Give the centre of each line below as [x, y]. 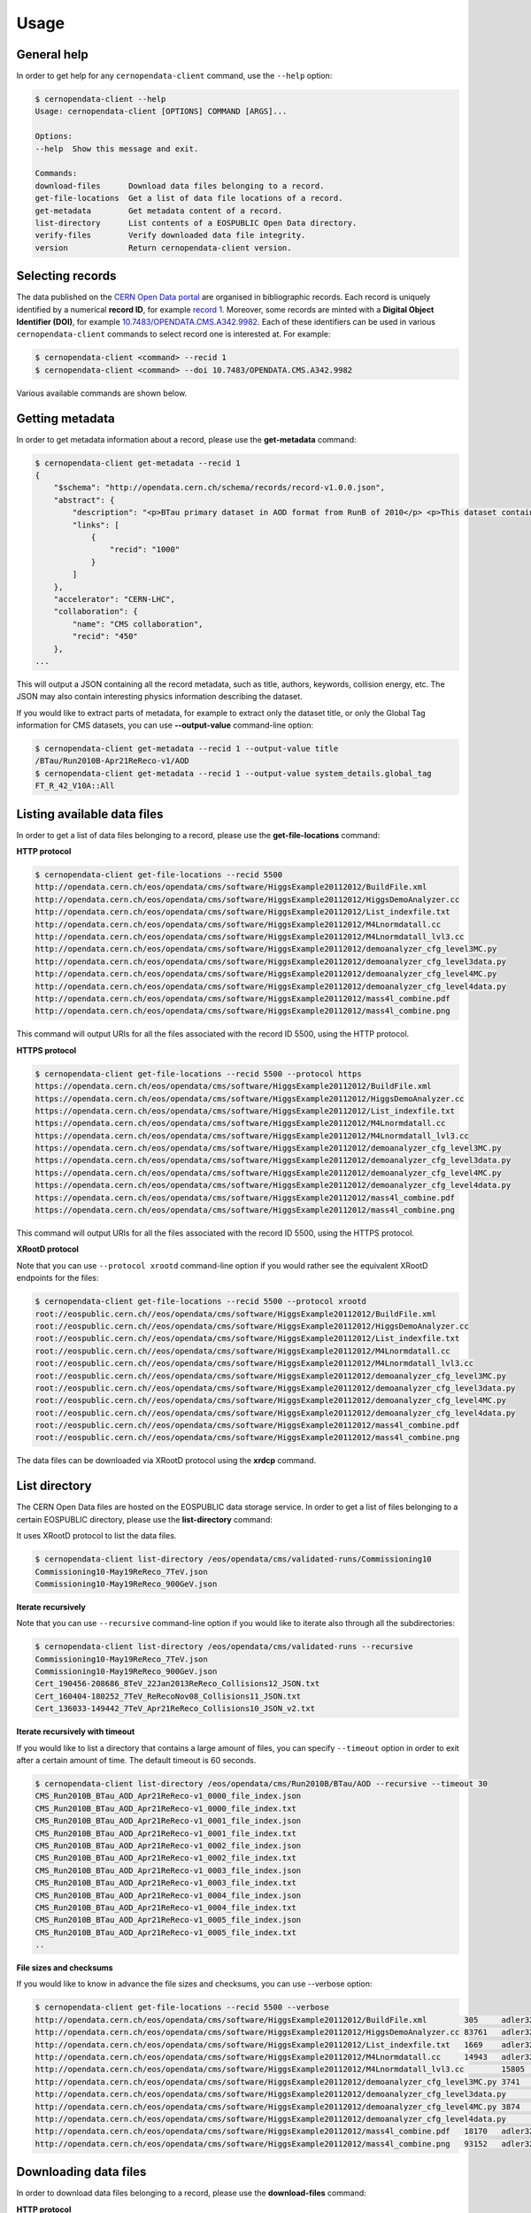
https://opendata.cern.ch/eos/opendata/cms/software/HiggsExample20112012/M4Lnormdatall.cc [240, 1123]
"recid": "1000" [145, 550]
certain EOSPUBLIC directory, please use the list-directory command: [145, 1519]
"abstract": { [84, 500]
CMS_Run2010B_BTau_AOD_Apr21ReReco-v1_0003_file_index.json [168, 1870]
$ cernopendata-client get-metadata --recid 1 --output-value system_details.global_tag [234, 773]
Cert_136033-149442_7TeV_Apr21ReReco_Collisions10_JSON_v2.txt [175, 1709]
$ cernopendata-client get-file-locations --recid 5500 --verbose [182, 2008]
